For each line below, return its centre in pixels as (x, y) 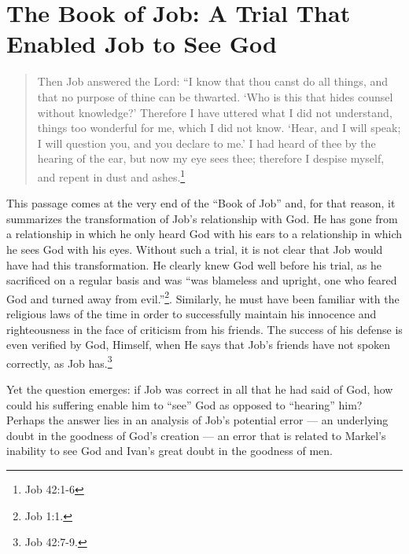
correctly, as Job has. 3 (59, 361)
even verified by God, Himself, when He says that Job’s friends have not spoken (199, 345)
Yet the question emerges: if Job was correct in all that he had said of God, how (200, 389)
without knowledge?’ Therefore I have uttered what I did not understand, (215, 112)
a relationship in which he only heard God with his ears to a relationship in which (204, 234)
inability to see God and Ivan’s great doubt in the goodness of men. (170, 451)
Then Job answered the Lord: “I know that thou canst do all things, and (213, 81)
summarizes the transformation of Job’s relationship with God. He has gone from (202, 218)
